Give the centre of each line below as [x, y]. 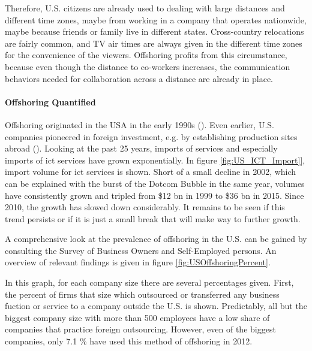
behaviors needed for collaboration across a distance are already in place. [139, 78]
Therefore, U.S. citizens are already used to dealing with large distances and [145, 8]
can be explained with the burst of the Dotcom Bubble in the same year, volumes [155, 183]
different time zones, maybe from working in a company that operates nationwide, [156, 19]
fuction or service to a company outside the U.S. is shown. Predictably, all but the [156, 306]
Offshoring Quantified [50, 102]
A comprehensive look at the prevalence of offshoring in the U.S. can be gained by [156, 239]
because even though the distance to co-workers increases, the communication [148, 66]
